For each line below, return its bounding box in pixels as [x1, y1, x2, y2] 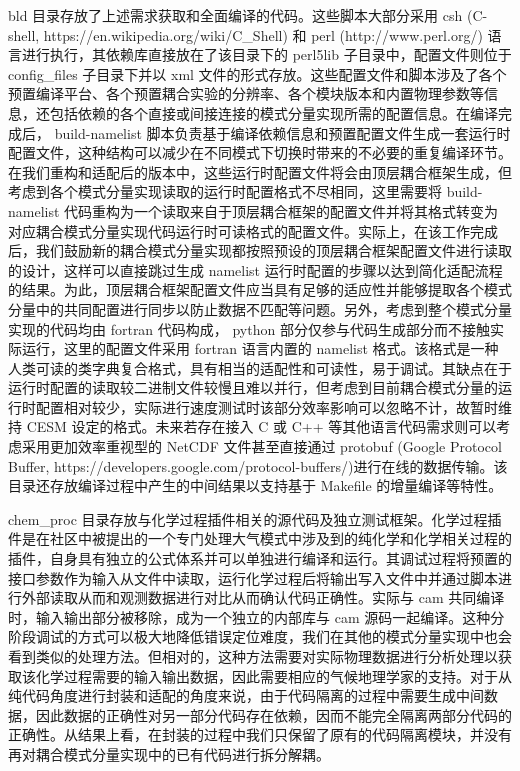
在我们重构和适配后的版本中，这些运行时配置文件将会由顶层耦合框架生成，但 [8, 161, 512, 182]
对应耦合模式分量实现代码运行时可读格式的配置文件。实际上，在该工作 [8, 220, 470, 241]
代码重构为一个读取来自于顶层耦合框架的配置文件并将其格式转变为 [64, 200, 499, 221]
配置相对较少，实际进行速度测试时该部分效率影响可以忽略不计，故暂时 [35, 396, 498, 417]
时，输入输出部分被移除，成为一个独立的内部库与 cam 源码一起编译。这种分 [8, 606, 505, 627]
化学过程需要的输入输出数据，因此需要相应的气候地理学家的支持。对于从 [35, 665, 512, 686]
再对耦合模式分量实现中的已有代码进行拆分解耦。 [8, 743, 330, 764]
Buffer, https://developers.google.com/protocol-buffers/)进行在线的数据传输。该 [8, 455, 508, 476]
